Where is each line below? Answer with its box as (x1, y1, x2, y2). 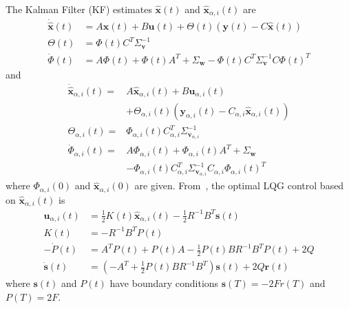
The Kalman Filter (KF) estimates (6, 2, 152, 16)
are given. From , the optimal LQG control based (134, 178, 344, 193)
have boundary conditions (109, 276, 219, 290)
